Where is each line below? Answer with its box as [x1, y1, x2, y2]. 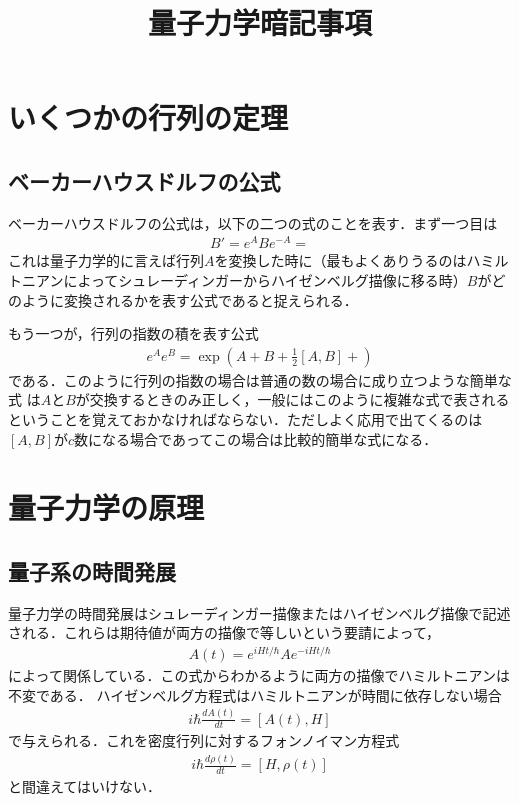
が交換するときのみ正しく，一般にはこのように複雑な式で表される [75, 389, 510, 410]
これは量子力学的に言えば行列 [8, 250, 204, 271]
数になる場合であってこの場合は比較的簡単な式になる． [74, 428, 438, 449]
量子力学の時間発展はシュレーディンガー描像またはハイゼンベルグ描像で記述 [8, 602, 511, 623]
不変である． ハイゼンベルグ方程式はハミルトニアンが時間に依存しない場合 [8, 684, 502, 705]
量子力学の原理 [8, 487, 205, 528]
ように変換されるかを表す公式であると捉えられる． [21, 289, 358, 310]
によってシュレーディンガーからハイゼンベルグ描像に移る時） [63, 270, 467, 291]
